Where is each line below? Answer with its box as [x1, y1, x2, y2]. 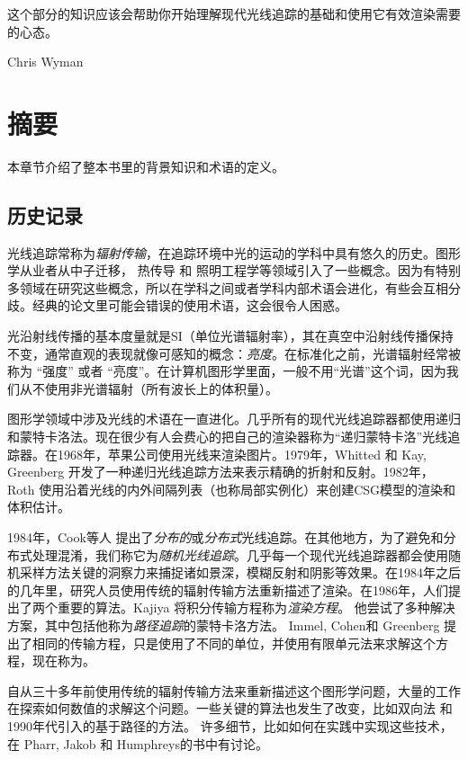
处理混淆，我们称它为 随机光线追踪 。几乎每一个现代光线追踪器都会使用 [31, 545, 448, 564]
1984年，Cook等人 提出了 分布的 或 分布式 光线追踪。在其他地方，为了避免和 [7, 528, 444, 547]
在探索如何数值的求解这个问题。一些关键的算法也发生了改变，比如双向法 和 [7, 699, 453, 718]
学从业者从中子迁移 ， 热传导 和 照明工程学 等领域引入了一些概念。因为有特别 [7, 261, 461, 280]
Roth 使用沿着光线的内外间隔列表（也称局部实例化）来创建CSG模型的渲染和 [7, 479, 456, 498]
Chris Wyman [7, 52, 84, 71]
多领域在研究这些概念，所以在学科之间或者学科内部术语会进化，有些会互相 [7, 278, 448, 297]
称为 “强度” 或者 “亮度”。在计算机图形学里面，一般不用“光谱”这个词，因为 [7, 362, 446, 380]
